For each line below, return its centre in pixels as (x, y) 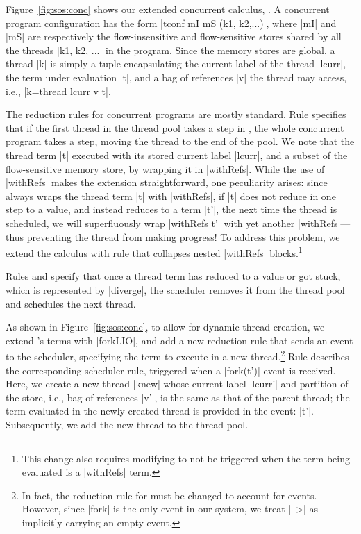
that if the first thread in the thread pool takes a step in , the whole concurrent (175, 127)
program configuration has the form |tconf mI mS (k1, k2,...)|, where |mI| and (171, 23)
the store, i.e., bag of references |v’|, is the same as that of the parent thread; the (178, 397)
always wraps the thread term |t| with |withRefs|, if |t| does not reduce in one (171, 195)
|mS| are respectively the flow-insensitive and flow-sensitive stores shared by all (174, 36)
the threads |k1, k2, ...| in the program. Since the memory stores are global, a (170, 50)
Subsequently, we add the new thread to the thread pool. (127, 424)
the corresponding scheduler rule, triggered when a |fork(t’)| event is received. (171, 370)
